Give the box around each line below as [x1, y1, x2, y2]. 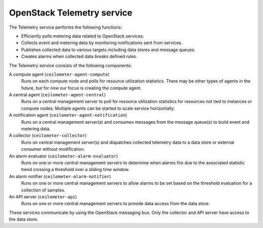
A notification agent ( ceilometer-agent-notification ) [9, 112, 128, 118]
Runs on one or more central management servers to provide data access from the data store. [21, 201, 210, 207]
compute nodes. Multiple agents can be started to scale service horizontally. [21, 105, 175, 111]
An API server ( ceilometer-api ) [9, 193, 77, 199]
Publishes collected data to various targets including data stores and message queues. [21, 47, 196, 53]
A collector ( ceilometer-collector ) [9, 133, 87, 139]
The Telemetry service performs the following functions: [9, 24, 122, 30]
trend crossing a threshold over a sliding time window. [21, 167, 130, 173]
